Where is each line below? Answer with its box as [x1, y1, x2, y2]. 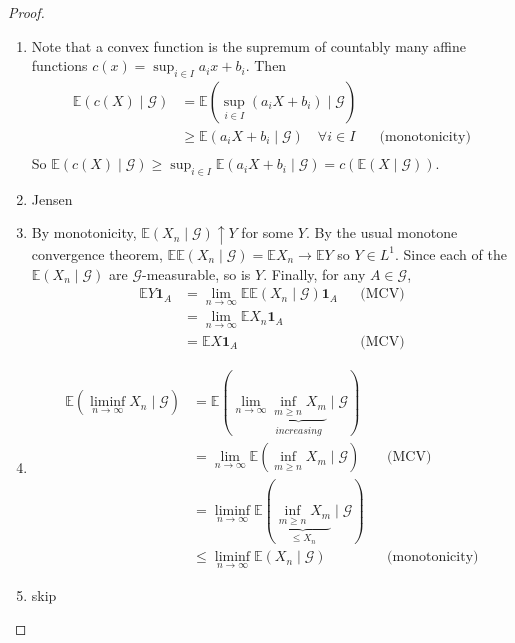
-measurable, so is [141, 263, 251, 284]
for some [241, 222, 294, 243]
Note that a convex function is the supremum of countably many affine [31, 35, 466, 56]
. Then [245, 55, 287, 76]
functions [31, 55, 88, 76]
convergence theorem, [31, 243, 163, 264]
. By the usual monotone [306, 222, 458, 243]
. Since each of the [394, 243, 507, 264]
